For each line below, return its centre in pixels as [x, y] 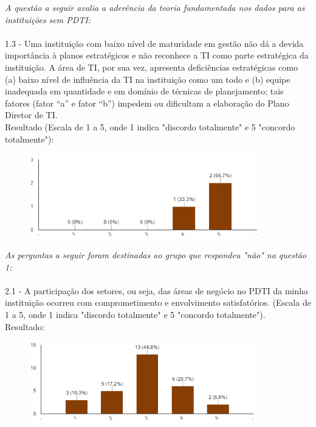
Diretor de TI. [31, 115]
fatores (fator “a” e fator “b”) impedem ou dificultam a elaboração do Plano [147, 103]
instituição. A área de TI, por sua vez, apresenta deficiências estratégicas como [151, 67]
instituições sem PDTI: [48, 19]
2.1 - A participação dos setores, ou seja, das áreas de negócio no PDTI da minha [157, 290]
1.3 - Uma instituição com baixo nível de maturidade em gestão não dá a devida [154, 43]
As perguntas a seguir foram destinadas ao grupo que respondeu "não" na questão [156, 255]
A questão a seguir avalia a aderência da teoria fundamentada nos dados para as [155, 7]
